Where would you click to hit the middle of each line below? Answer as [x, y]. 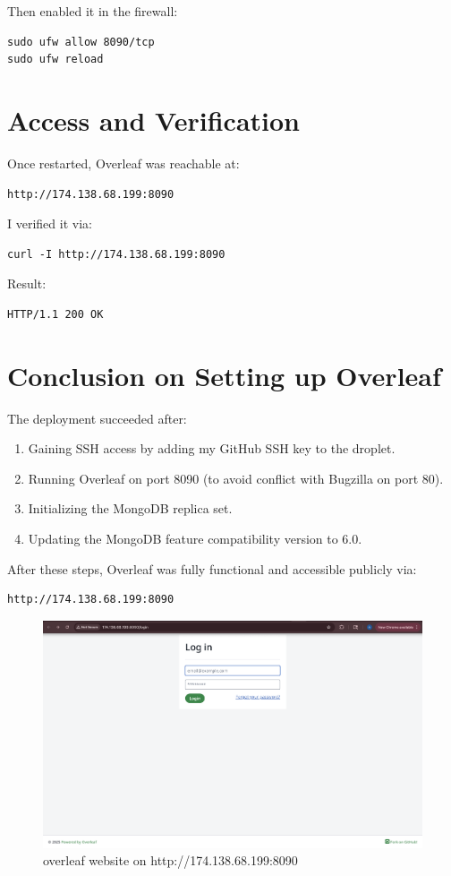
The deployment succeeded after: [97, 418]
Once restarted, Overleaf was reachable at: [123, 163]
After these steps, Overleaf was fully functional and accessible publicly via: [212, 568]
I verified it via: [50, 223]
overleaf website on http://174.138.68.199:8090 [170, 860]
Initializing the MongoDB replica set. [130, 508]
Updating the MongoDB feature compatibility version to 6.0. [195, 538]
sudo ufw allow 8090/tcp [81, 42]
